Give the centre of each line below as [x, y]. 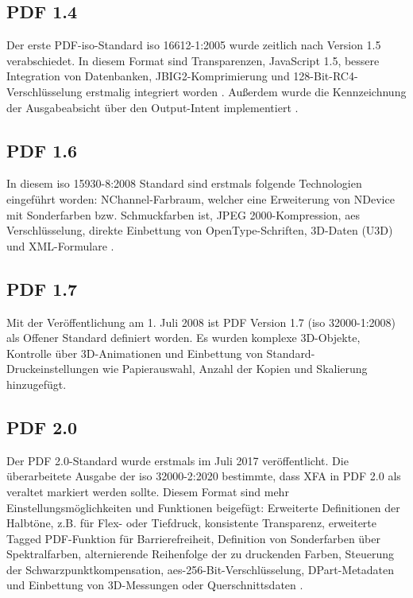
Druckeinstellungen [53, 369]
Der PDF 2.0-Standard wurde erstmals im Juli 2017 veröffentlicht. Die [178, 460]
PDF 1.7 [42, 288]
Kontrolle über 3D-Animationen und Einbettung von [135, 353]
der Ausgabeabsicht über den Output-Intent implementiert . [152, 107]
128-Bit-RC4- [326, 76]
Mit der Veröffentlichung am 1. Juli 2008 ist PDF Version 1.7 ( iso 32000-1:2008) [201, 322]
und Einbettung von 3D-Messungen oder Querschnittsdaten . [155, 585]
